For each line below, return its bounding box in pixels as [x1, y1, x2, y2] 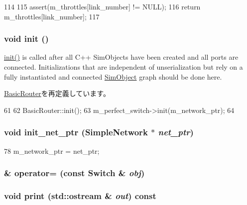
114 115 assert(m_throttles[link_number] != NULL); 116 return [4, 1, 201, 11]
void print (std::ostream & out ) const [4, 189, 156, 202]
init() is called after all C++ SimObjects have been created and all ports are [4, 52, 239, 62]
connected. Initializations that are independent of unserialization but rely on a [4, 62, 243, 72]
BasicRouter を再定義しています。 [4, 88, 110, 99]
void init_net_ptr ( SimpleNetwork [4, 126, 148, 138]
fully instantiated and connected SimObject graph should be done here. [4, 71, 222, 82]
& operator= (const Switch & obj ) [4, 167, 145, 179]
